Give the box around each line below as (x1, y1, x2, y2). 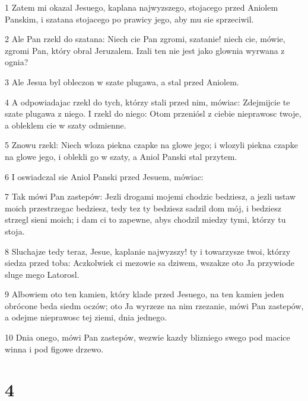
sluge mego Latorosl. (5, 268, 80, 280)
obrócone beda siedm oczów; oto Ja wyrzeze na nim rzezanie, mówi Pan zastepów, (5, 299, 304, 312)
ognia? (5, 56, 28, 68)
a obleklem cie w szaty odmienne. (5, 118, 126, 131)
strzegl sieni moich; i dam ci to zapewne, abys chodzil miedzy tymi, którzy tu (5, 213, 286, 226)
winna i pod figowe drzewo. (5, 342, 104, 355)
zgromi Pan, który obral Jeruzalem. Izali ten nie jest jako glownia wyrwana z (5, 44, 285, 56)
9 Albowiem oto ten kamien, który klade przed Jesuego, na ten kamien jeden (5, 288, 284, 300)
